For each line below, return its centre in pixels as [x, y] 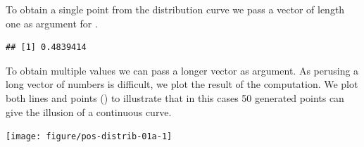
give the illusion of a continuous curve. [89, 111]
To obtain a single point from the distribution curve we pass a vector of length [175, 9]
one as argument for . [52, 23]
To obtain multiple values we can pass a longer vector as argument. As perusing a [182, 70]
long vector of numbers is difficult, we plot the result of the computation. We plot [182, 84]
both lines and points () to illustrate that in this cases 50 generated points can [175, 97]
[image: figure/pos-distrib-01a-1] [89, 137]
